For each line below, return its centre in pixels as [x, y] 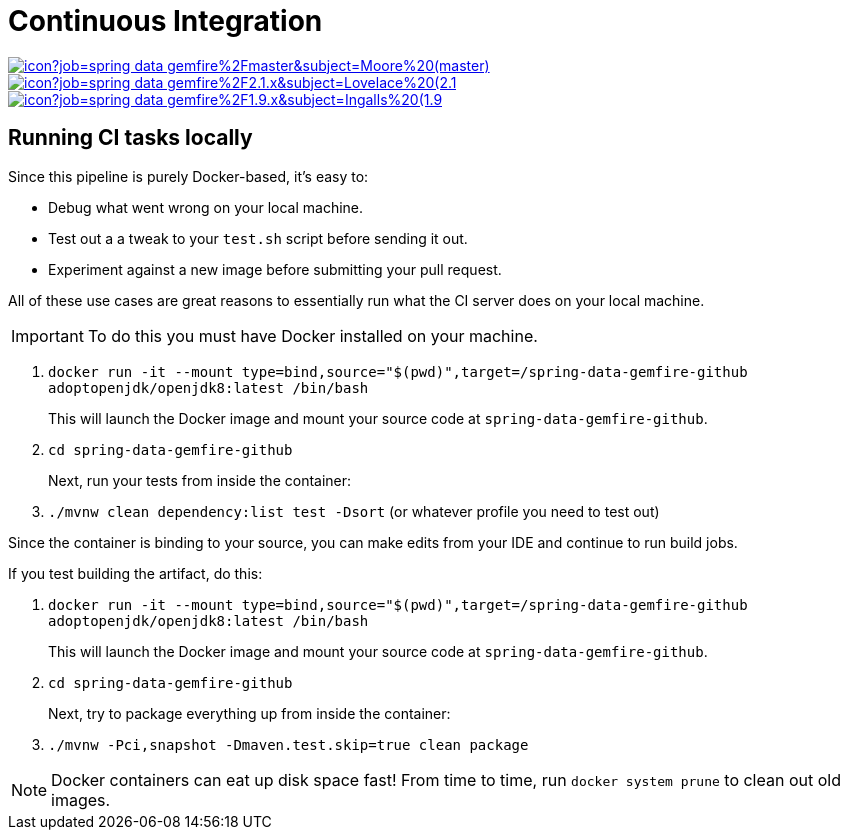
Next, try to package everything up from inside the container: [249, 713]
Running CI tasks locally [130, 138]
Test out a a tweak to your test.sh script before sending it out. [258, 238]
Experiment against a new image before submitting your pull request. [275, 269]
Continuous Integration [165, 21]
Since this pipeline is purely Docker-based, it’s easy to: [188, 176]
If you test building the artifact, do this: [135, 573]
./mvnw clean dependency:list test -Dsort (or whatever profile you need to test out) [354, 511]
